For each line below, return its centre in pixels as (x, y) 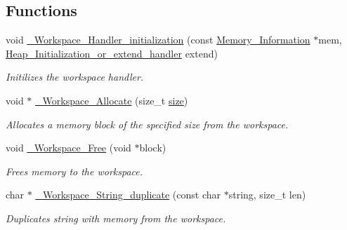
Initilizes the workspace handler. (75, 77)
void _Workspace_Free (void (68, 148)
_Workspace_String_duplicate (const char (128, 195)
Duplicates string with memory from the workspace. (116, 218)
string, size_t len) (267, 195)
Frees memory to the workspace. (74, 171)
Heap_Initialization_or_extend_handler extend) (112, 53)
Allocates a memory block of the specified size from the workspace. (147, 124)
